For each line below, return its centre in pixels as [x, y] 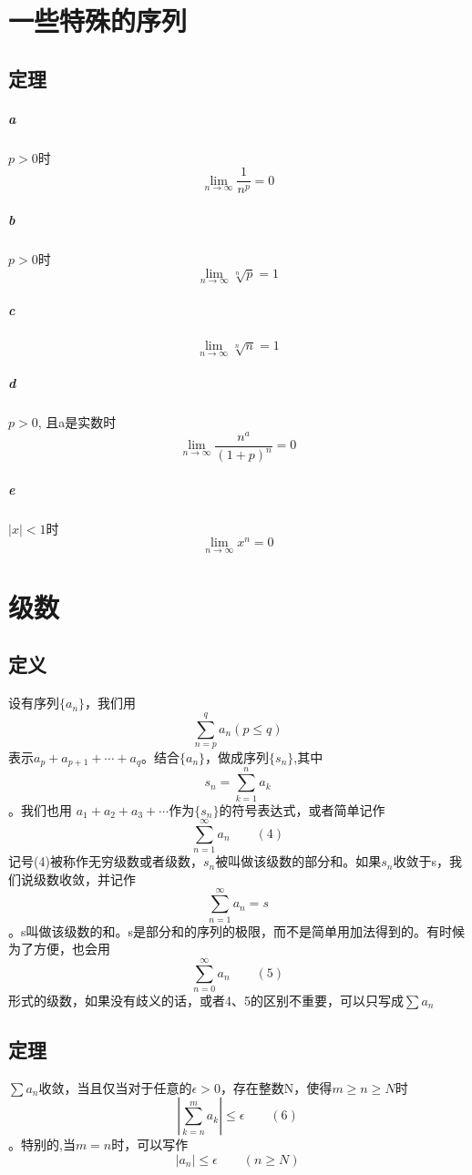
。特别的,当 [42, 1144]
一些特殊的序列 [98, 20]
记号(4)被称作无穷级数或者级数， [106, 861]
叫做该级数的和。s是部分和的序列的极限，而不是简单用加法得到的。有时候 [246, 930]
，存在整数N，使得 [276, 1087]
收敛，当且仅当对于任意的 [115, 1087]
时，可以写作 [150, 1144]
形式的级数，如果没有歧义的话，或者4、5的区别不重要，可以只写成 [206, 1000]
